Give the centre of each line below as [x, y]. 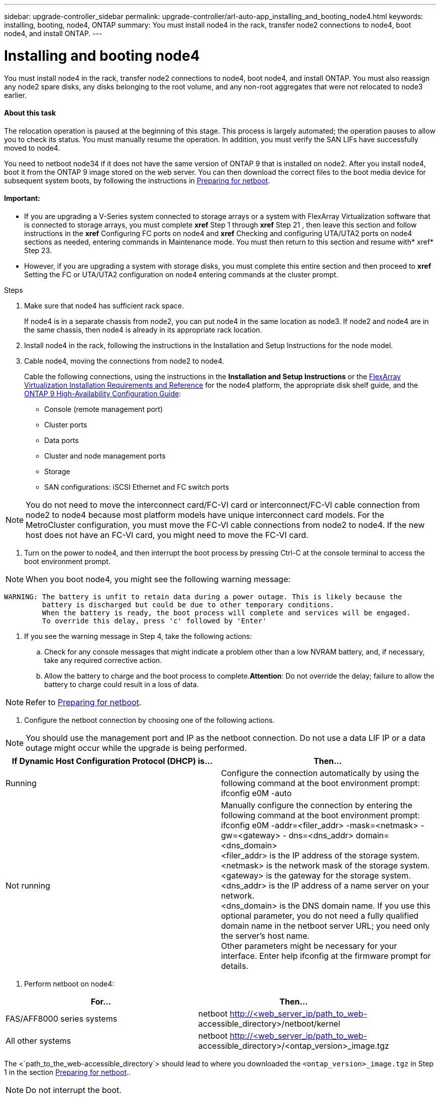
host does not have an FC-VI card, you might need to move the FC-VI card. [167, 535]
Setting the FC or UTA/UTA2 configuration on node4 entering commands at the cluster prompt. [181, 274]
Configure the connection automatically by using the [320, 773]
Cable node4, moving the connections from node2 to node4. [124, 361]
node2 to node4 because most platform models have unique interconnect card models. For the [205, 515]
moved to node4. [32, 148]
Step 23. [38, 250]
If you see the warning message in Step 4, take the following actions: [138, 636]
